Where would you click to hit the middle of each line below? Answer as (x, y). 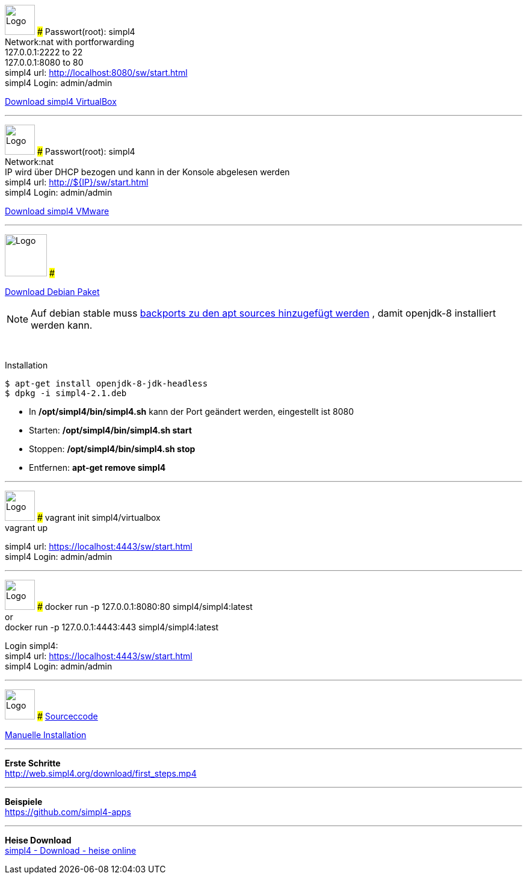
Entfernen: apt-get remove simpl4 (97, 468)
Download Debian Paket (52, 292)
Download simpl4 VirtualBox (61, 102)
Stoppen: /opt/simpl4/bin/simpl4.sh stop (112, 449)
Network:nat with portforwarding (70, 42)
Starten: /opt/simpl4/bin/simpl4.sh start (110, 430)
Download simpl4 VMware (57, 211)
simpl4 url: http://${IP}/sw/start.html (77, 182)
